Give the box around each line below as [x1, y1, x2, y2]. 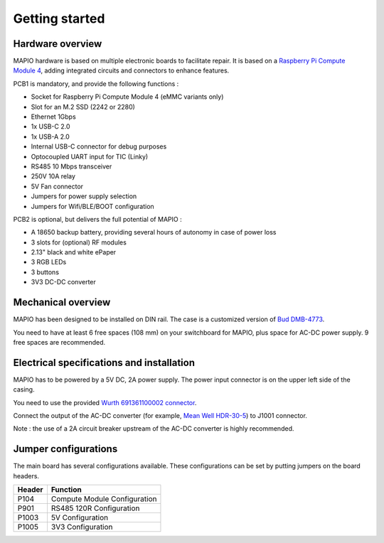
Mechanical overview [13, 296, 111, 308]
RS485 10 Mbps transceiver [31, 162, 112, 171]
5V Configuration [50, 512, 109, 522]
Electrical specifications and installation [13, 356, 196, 369]
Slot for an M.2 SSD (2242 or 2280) [31, 102, 135, 111]
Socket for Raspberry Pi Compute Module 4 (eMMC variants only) [31, 92, 224, 101]
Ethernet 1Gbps [31, 112, 76, 121]
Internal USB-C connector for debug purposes [31, 142, 167, 151]
